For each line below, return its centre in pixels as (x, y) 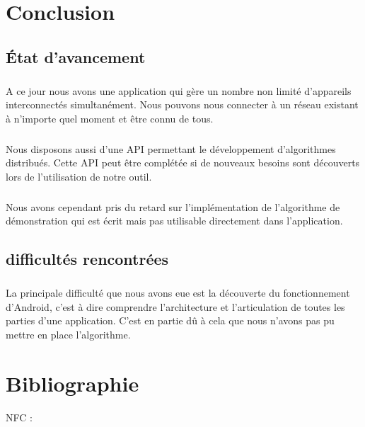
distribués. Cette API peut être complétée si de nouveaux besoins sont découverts (183, 163)
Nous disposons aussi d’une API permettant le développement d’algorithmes (171, 148)
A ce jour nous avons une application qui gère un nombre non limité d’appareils (179, 90)
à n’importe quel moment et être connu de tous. (110, 118)
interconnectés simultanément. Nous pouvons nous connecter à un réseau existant (182, 104)
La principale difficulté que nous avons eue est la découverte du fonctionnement (178, 293)
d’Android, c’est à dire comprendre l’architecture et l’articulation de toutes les (175, 306)
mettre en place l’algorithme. (68, 334)
